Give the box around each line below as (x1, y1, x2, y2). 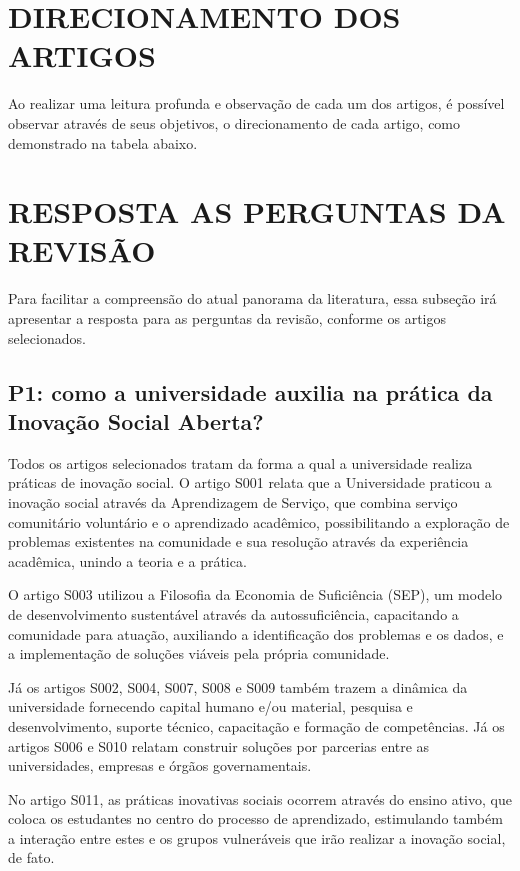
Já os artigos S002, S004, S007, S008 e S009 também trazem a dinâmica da (8, 676, 468, 697)
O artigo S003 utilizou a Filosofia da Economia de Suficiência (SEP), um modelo (8, 584, 503, 605)
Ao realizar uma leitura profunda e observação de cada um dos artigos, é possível (8, 93, 505, 114)
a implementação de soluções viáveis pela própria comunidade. (8, 643, 390, 664)
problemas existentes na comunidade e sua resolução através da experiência (8, 531, 469, 552)
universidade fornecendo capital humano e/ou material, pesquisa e (8, 696, 413, 717)
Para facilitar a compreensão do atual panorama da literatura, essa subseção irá (8, 288, 497, 309)
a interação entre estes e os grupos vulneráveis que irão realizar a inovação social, (8, 827, 506, 848)
